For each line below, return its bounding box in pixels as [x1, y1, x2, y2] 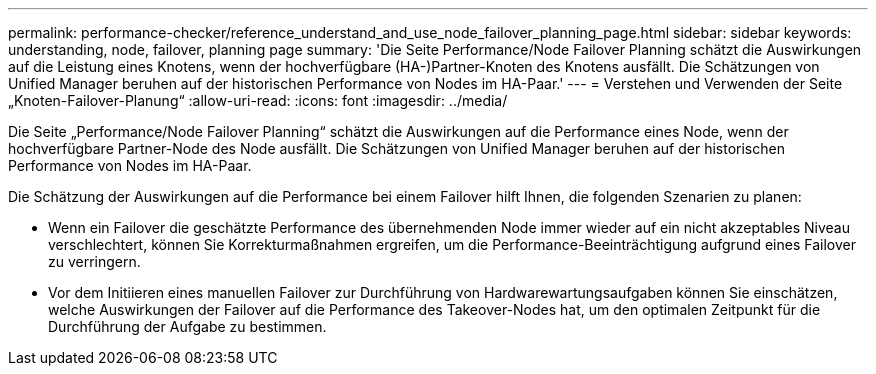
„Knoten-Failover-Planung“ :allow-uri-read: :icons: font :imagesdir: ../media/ [8, 92, 508, 109]
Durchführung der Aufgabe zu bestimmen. [48, 318, 327, 335]
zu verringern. [48, 253, 141, 270]
